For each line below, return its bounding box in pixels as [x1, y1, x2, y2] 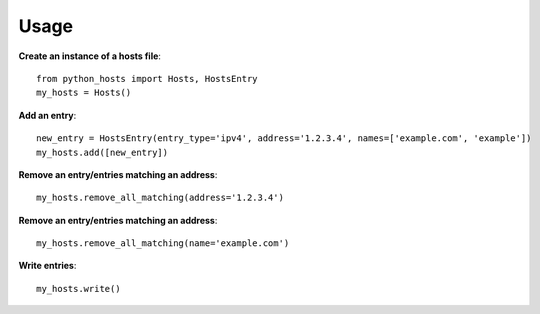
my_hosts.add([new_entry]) [36, 146, 169, 158]
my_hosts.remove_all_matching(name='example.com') [36, 238, 290, 249]
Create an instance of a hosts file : [18, 50, 162, 62]
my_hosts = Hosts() [36, 87, 132, 99]
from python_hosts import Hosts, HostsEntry [36, 73, 259, 84]
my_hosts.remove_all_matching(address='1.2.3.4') [36, 192, 285, 204]
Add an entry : [18, 109, 77, 121]
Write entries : [18, 260, 77, 272]
